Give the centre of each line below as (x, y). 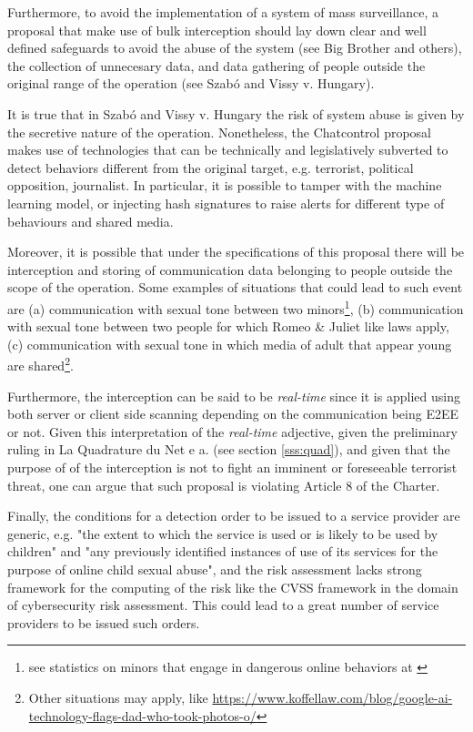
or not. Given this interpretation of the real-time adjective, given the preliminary (232, 431)
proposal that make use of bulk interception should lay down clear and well (217, 30)
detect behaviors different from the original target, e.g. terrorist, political (211, 167)
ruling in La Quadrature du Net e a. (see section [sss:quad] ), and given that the (229, 449)
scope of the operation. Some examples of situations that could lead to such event (235, 287)
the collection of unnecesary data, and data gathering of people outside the (216, 65)
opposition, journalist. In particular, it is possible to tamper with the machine (225, 185)
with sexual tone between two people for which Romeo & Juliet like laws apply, (228, 326)
